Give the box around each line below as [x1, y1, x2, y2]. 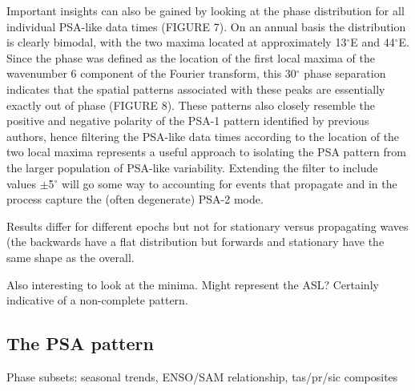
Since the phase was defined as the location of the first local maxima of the [6, 49, 375, 66]
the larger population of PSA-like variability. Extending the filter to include [6, 159, 378, 175]
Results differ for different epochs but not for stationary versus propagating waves [6, 217, 409, 234]
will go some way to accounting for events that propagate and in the [62, 175, 397, 191]
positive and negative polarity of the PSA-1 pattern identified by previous [6, 112, 369, 129]
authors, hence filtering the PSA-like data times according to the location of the [6, 127, 400, 144]
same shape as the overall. [6, 248, 135, 265]
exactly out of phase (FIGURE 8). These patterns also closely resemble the [6, 96, 376, 113]
